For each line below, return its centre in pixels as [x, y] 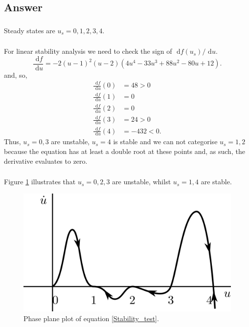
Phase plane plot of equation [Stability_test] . [91, 318]
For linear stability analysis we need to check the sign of [88, 51]
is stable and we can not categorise [165, 142]
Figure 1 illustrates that [40, 182]
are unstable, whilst [142, 182]
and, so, [16, 75]
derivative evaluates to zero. [46, 161]
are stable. [216, 182]
